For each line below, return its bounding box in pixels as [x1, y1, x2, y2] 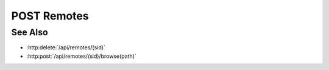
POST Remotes [11, 9, 89, 23]
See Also [11, 27, 48, 38]
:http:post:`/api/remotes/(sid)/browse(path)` [26, 52, 136, 60]
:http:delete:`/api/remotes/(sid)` [26, 44, 106, 51]
